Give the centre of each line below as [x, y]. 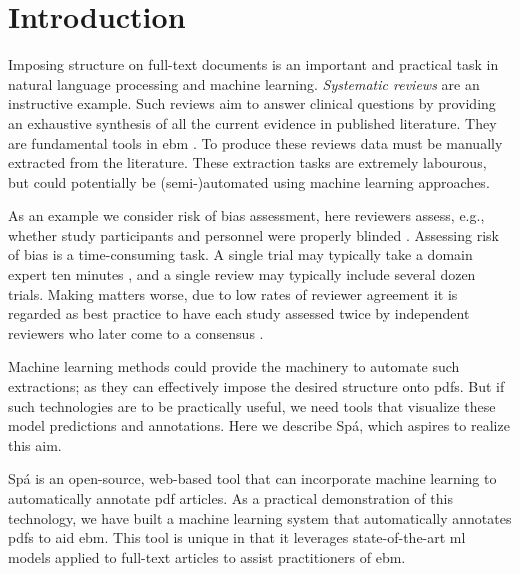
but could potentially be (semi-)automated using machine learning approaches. [249, 181]
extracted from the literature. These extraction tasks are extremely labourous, [247, 162]
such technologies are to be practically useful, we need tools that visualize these [252, 405]
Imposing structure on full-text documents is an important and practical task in [253, 64]
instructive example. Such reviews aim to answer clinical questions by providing [252, 103]
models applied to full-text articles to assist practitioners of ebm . [207, 556]
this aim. [35, 444]
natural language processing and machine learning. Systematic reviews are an [244, 83]
